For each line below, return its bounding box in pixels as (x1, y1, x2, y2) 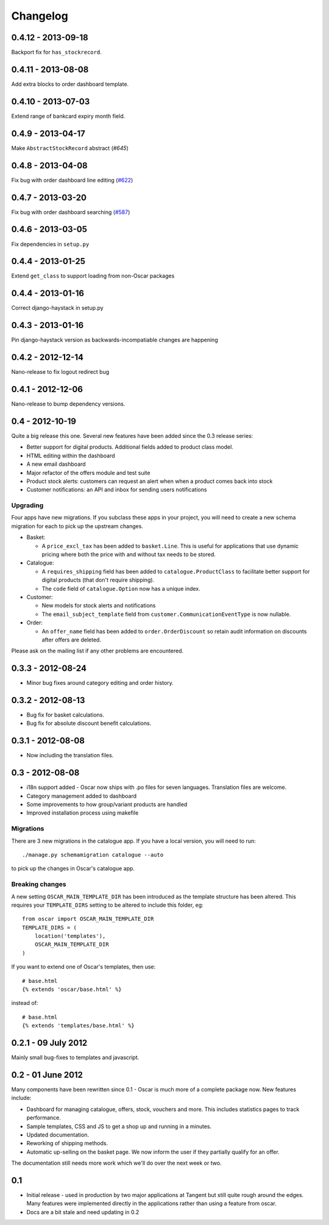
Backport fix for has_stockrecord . (11, 49, 102, 56)
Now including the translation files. (26, 752, 114, 759)
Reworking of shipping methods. (26, 1140, 108, 1147)
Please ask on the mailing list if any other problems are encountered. (11, 647, 184, 655)
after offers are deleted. (41, 636, 102, 643)
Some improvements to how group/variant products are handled (26, 801, 188, 808)
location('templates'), (34, 933, 106, 940)
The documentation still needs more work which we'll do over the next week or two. (11, 1159, 222, 1167)
